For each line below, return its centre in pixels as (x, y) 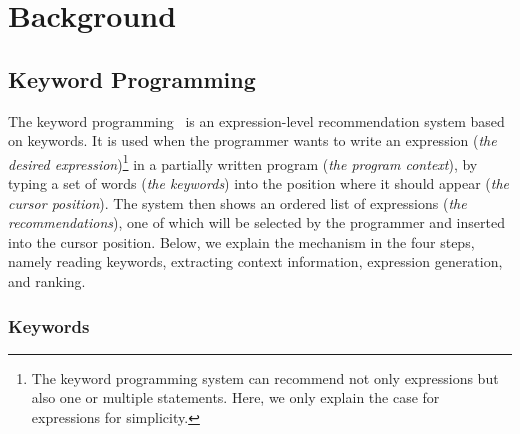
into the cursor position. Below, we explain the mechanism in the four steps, (241, 241)
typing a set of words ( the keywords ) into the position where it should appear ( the (259, 183)
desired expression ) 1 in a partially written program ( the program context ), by (243, 162)
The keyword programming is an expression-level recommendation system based (256, 120)
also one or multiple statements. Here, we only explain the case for (235, 397)
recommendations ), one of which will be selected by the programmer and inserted (256, 222)
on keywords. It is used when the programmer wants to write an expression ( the (252, 140)
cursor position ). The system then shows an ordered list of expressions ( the (237, 202)
